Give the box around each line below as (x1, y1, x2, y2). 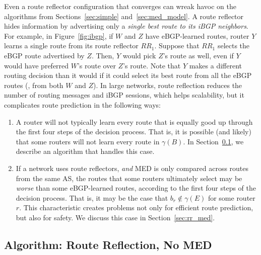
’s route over (77, 60, 116, 70)
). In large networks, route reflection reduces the (93, 79, 242, 90)
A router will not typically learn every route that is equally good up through (16, 116, 253, 127)
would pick (122, 50, 156, 60)
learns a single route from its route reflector (4, 40, 139, 51)
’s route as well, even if (163, 50, 234, 60)
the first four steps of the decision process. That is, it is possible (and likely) (16, 126, 251, 137)
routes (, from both (4, 79, 63, 90)
